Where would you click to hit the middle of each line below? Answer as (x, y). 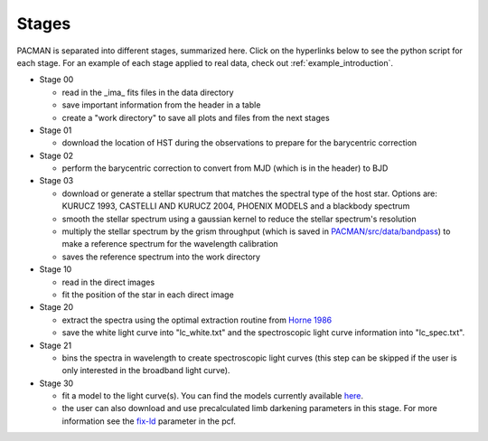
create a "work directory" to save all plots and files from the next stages (196, 117)
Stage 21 (56, 345)
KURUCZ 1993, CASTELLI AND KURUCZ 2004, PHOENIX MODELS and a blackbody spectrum (236, 206)
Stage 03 (56, 181)
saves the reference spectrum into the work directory (161, 257)
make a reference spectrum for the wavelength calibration (170, 244)
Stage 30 (56, 383)
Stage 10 (56, 269)
